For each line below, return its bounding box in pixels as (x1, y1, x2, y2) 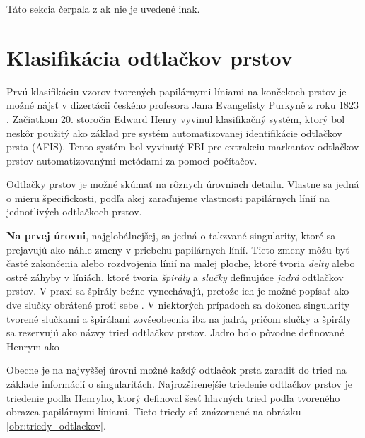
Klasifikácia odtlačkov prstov (6, 42, 293, 71)
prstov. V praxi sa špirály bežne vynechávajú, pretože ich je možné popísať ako (6, 283, 349, 298)
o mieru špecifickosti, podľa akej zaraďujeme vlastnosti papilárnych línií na (6, 190, 330, 205)
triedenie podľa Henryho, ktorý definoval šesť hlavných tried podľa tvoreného (6, 390, 340, 405)
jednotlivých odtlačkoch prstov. (6, 204, 142, 219)
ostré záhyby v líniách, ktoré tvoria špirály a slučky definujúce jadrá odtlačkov (6, 269, 344, 284)
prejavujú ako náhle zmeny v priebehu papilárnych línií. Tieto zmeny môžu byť (6, 242, 349, 256)
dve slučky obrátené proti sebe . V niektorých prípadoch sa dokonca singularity (6, 297, 350, 312)
